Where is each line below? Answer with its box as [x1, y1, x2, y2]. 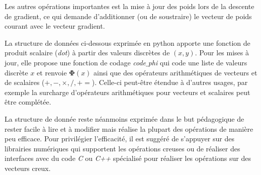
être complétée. [5, 97, 51, 107]
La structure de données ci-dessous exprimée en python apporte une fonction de [5, 37, 250, 48]
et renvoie [37, 67, 67, 77]
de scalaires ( [5, 77, 45, 87]
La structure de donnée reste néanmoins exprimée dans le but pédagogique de [5, 113, 244, 124]
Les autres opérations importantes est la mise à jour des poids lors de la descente [5, 1, 254, 11]
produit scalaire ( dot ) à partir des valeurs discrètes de [5, 47, 170, 58]
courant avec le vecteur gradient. [5, 21, 105, 31]
